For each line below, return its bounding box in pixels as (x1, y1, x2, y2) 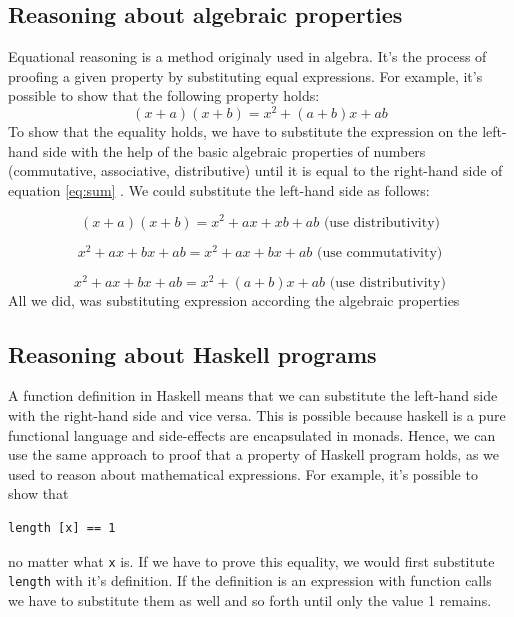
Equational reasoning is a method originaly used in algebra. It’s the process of (8, 46, 487, 67)
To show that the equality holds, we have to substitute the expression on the (8, 121, 478, 142)
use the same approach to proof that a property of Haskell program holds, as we (8, 444, 499, 465)
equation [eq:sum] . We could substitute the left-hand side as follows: (8, 179, 430, 200)
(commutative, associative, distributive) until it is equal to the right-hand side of (8, 160, 503, 181)
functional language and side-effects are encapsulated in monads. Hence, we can (8, 424, 496, 445)
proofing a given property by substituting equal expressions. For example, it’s (8, 65, 483, 86)
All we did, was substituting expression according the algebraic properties (8, 289, 460, 310)
